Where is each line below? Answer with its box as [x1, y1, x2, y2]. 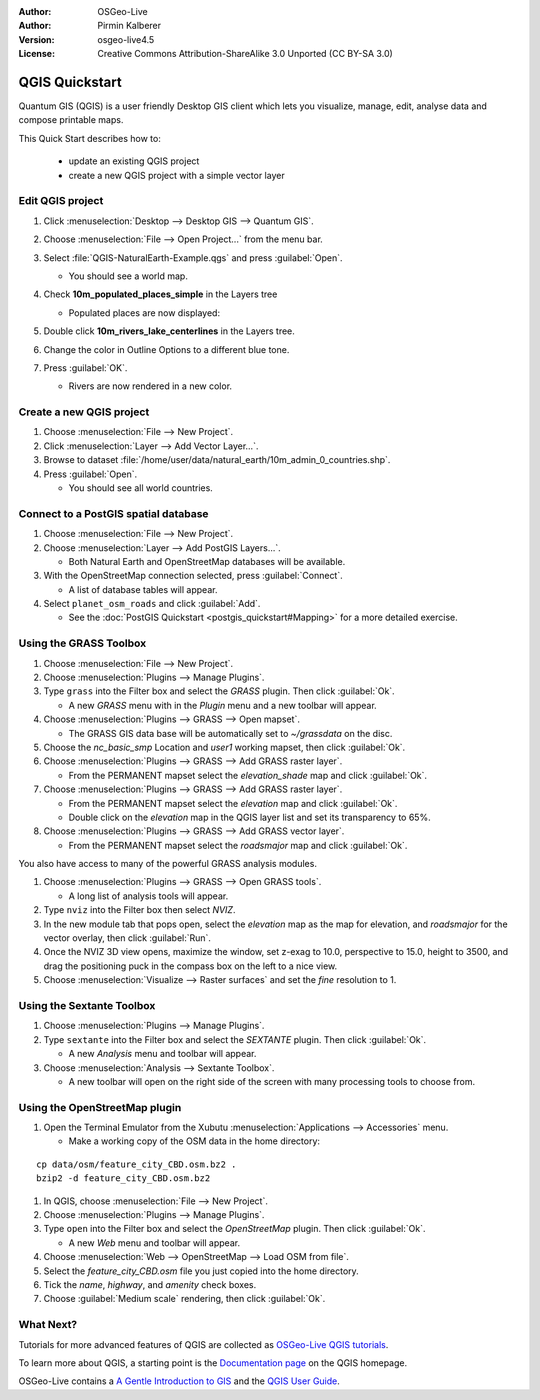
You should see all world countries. [68, 482, 214, 494]
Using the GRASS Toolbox [18, 636, 147, 650]
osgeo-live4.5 [97, 33, 155, 45]
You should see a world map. [68, 270, 189, 282]
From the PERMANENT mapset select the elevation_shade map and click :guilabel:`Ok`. [68, 769, 428, 781]
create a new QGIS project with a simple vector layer [68, 169, 285, 181]
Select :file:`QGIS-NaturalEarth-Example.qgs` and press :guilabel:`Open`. [43, 251, 344, 264]
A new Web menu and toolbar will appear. [68, 1236, 240, 1249]
